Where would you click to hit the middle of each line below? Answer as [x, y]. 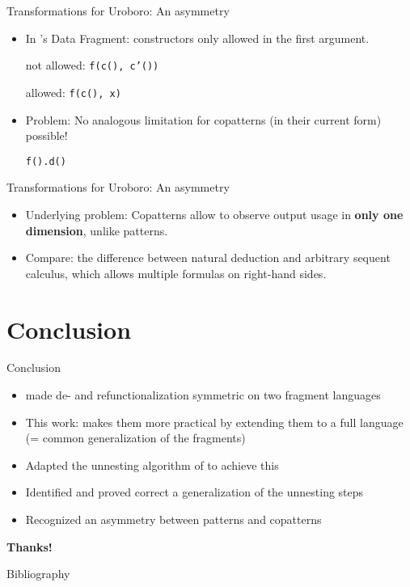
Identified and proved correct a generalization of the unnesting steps [194, 492]
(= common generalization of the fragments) [135, 438]
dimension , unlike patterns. [97, 230]
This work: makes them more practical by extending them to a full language [214, 422]
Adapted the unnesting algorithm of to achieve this [152, 465]
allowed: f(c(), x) [73, 92]
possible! [46, 135]
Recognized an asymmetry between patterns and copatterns [173, 519]
